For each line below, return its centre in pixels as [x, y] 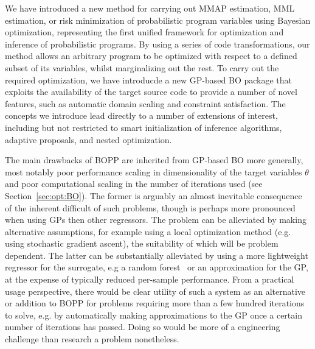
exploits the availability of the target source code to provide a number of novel [151, 92]
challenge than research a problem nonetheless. [92, 339]
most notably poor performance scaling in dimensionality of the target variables [154, 171]
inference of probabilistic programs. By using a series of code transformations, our [157, 44]
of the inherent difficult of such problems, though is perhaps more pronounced [150, 207]
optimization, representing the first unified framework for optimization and [144, 32]
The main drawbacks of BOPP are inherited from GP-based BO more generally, [154, 160]
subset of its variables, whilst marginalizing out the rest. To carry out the [142, 67]
